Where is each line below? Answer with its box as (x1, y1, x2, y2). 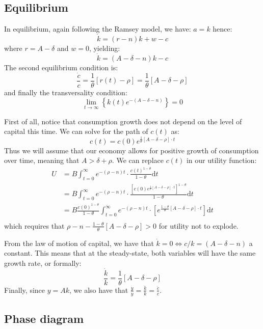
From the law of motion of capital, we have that (4, 237, 154, 248)
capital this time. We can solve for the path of (4, 126, 148, 136)
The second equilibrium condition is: (4, 62, 118, 72)
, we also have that (69, 284, 128, 295)
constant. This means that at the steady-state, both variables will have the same (4, 248, 256, 258)
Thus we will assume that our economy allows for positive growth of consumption (4, 145, 259, 155)
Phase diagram (4, 311, 84, 326)
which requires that (4, 220, 65, 231)
